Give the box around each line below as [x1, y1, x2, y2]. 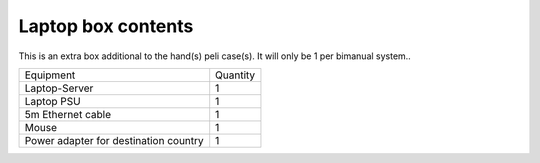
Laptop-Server [24, 81, 94, 95]
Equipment [24, 68, 76, 82]
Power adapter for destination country [24, 133, 204, 147]
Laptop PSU [24, 94, 81, 108]
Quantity [215, 68, 256, 82]
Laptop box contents [18, 15, 194, 37]
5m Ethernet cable [24, 107, 112, 121]
